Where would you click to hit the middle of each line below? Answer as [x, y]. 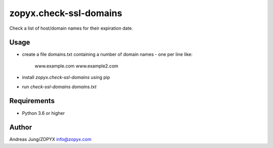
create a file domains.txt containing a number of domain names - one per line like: [107, 54]
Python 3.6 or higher [43, 113]
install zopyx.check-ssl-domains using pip [66, 78]
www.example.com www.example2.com [77, 66]
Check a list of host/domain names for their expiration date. [71, 28]
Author [21, 128]
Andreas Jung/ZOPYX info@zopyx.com [50, 139]
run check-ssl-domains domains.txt [59, 87]
